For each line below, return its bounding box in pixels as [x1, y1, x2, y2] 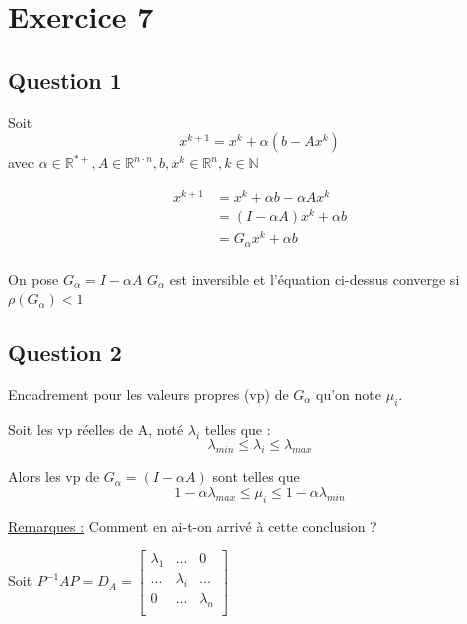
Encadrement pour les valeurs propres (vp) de [8, 383, 289, 404]
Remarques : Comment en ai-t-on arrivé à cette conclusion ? [8, 515, 377, 536]
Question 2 [8, 337, 122, 368]
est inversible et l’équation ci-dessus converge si [169, 268, 460, 289]
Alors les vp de [8, 466, 100, 487]
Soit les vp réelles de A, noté [8, 418, 184, 439]
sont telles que [212, 466, 300, 487]
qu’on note [316, 383, 381, 404]
